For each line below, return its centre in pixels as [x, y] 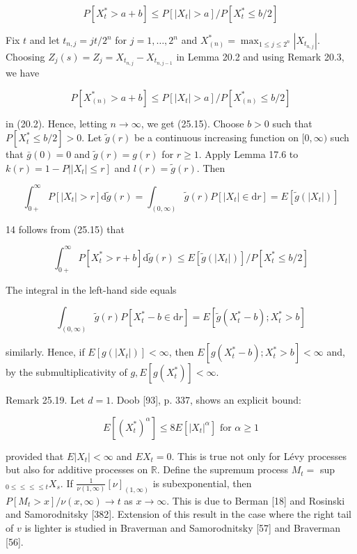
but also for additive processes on [77, 469]
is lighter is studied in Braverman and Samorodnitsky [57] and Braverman [183, 528]
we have [23, 73]
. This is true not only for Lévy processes [259, 456]
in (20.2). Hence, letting [56, 123]
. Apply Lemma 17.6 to [248, 154]
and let [45, 40]
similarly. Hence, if [45, 352]
